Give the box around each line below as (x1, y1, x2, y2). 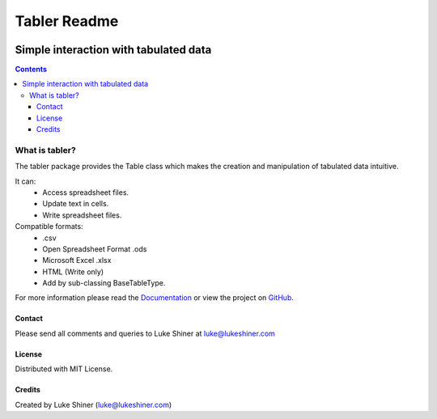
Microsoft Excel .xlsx (42, 256, 112, 265)
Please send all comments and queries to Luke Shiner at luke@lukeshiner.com (15, 328, 275, 338)
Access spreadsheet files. (42, 187, 129, 197)
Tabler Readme (15, 12, 119, 30)
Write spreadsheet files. (42, 210, 122, 220)
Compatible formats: (15, 222, 84, 231)
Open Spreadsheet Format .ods (42, 243, 147, 254)
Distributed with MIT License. (15, 364, 113, 374)
